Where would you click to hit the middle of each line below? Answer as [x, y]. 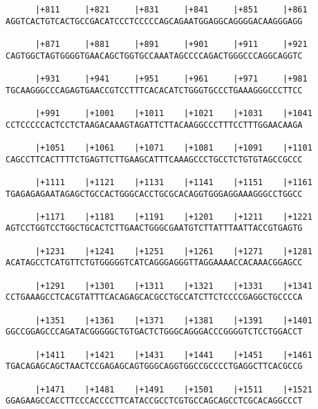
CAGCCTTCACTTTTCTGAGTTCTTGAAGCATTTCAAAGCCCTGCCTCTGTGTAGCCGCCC [154, 159]
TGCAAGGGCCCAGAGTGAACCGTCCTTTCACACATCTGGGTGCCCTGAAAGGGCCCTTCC [154, 90]
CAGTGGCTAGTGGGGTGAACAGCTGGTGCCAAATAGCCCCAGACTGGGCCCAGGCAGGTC [154, 56]
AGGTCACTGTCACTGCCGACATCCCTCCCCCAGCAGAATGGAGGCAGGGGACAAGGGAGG [154, 21]
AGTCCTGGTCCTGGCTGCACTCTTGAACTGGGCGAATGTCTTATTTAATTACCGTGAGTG [154, 228]
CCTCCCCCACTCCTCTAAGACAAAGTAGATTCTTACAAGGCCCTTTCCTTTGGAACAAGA [154, 125]
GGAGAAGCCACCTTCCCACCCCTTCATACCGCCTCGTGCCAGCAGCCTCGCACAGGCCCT [154, 401]
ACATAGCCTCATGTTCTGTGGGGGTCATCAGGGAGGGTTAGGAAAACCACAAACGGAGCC [154, 263]
